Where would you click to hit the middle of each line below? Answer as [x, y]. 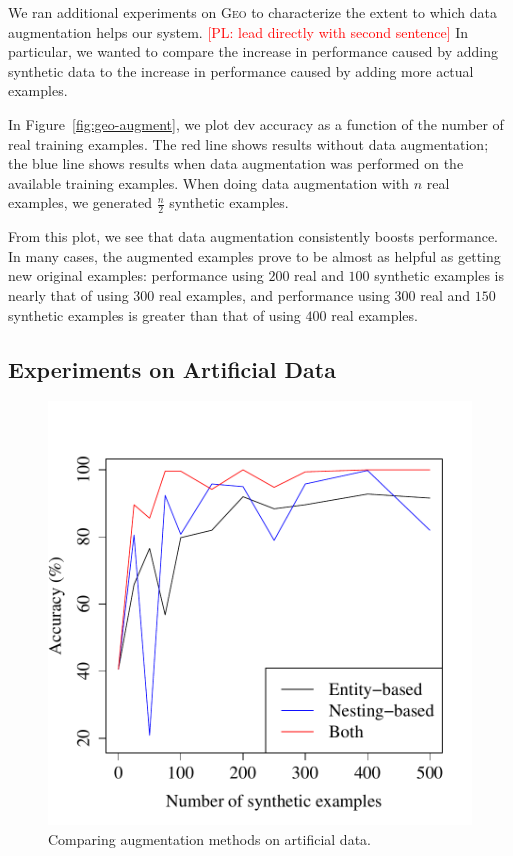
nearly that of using [68, 294]
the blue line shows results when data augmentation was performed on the [236, 163]
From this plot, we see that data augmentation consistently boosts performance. [253, 236]
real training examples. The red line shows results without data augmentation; [248, 143]
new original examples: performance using [136, 275]
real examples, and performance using [274, 294]
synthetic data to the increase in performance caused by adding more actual [241, 70]
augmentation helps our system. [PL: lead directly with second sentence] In [238, 31]
